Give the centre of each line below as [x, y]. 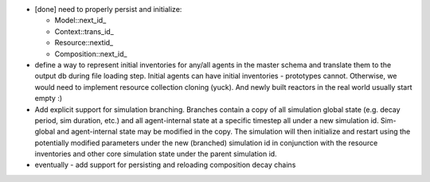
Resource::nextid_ [84, 43]
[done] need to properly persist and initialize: [108, 9]
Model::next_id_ [80, 21]
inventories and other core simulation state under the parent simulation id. [156, 154]
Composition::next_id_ [91, 54]
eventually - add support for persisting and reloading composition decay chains [165, 165]
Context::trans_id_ [84, 31]
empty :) [49, 99]
